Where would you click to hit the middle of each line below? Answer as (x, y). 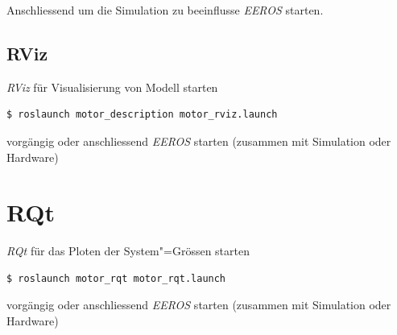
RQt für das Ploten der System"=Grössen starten (128, 251)
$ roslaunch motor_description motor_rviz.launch (142, 115)
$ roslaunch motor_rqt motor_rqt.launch (116, 278)
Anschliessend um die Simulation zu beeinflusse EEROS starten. (165, 10)
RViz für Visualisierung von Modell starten (112, 87)
